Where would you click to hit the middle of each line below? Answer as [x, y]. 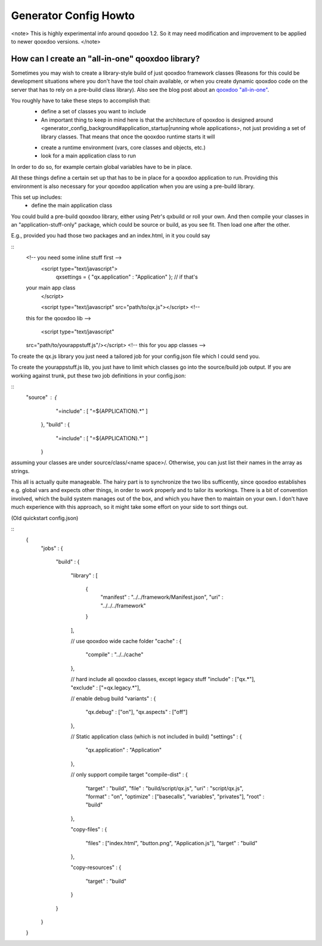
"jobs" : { [52, 548]
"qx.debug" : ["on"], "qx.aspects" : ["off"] [137, 712]
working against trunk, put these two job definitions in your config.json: [98, 375]
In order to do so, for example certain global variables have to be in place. [102, 166]
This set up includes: [37, 197]
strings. [20, 471]
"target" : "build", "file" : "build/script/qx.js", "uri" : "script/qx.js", [165, 788]
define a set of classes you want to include [93, 112]
